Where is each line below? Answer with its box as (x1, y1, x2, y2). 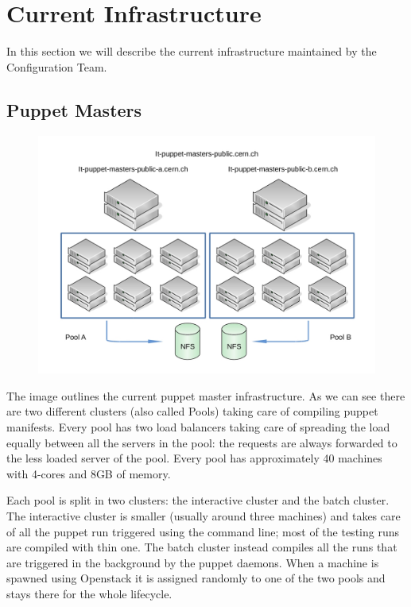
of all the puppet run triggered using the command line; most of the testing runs (6, 523, 399, 539)
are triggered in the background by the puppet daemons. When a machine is (6, 554, 379, 570)
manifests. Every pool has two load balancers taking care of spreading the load (6, 419, 390, 435)
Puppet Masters (6, 97, 142, 122)
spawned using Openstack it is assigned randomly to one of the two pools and (6, 570, 386, 586)
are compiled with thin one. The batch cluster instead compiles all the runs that (6, 539, 397, 555)
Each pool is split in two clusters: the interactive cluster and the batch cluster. (6, 492, 390, 508)
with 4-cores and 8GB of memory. (6, 465, 171, 481)
